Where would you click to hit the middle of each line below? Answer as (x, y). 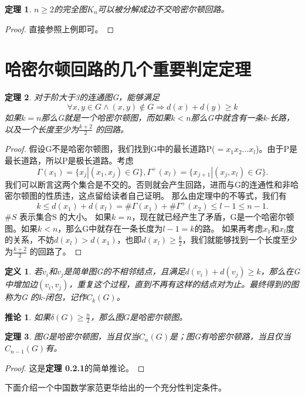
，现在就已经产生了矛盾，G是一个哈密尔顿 (213, 217)
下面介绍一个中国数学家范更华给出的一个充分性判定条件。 (116, 387)
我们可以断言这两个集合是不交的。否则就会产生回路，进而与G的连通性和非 (148, 184)
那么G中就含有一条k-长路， (243, 117)
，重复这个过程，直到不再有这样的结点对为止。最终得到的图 (184, 284)
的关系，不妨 (29, 240)
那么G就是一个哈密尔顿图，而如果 (106, 117)
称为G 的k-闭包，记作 (46, 297)
